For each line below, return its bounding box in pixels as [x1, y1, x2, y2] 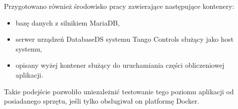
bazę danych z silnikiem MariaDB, [15, 17, 120, 27]
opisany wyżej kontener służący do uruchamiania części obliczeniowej [15, 60, 225, 70]
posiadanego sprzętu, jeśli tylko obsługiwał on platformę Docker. [4, 96, 199, 106]
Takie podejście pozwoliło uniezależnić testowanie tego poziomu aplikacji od [4, 86, 234, 96]
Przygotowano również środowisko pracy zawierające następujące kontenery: [4, 1, 235, 11]
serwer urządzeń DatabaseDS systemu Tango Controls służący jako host [15, 34, 234, 44]
